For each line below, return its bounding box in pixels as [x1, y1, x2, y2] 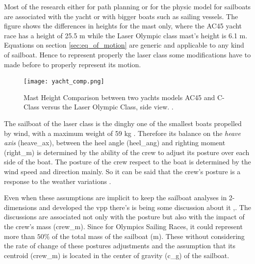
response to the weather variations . [4, 176, 111, 186]
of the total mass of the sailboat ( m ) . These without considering [52, 231, 245, 241]
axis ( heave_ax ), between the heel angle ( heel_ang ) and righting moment [4, 137, 226, 148]
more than [4, 231, 35, 241]
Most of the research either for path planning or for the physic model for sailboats [4, 1, 251, 11]
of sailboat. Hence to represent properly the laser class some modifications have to [4, 49, 251, 59]
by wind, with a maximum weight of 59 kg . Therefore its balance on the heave [4, 128, 241, 138]
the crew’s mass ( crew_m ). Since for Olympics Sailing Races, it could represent [4, 221, 243, 231]
